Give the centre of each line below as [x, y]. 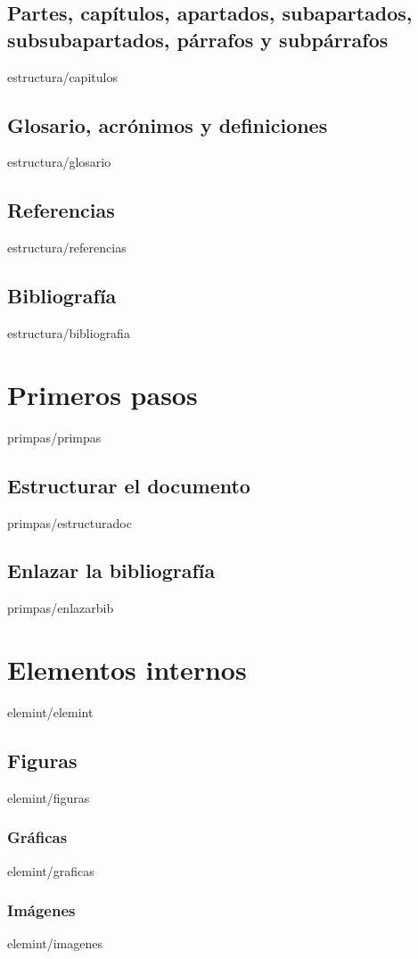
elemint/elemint [50, 712]
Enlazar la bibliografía [111, 570]
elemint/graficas [51, 870]
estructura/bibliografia [69, 332]
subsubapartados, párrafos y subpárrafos [198, 39]
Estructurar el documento [129, 485]
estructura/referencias [67, 248]
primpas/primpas [54, 437]
